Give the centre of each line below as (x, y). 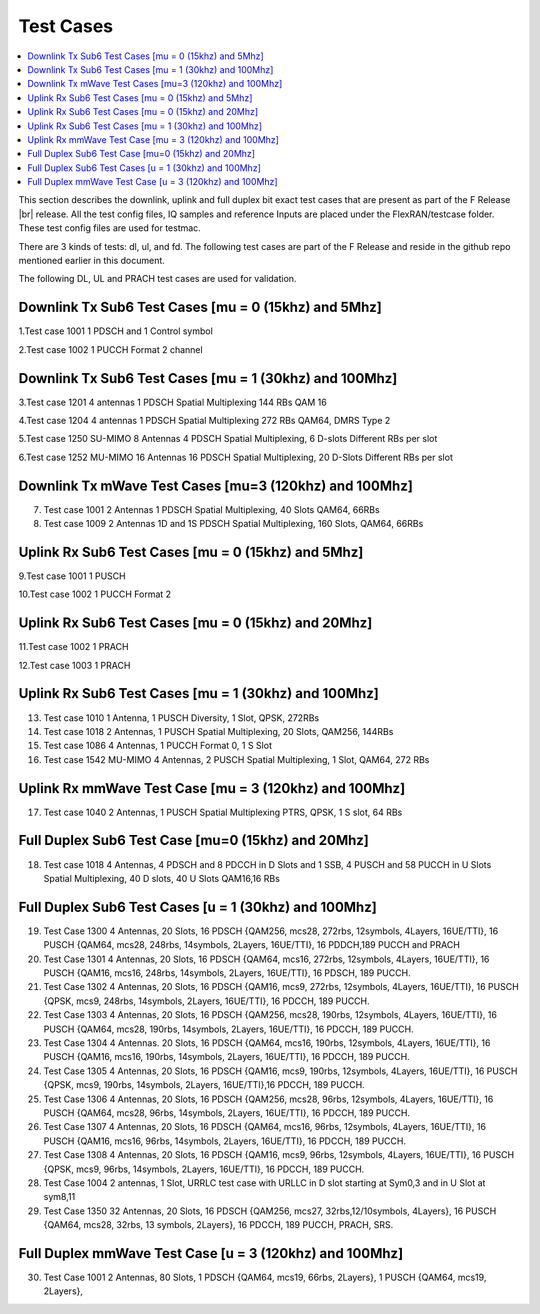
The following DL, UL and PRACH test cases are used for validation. (157, 279)
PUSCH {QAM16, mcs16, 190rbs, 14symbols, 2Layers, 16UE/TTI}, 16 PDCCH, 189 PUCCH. (226, 1057)
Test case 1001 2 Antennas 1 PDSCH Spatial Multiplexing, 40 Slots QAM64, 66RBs (211, 509)
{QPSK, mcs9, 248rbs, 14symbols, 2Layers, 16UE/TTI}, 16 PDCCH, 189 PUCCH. (206, 1001)
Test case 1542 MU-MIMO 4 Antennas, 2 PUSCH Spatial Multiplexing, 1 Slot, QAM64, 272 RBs (236, 759)
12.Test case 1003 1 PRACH (74, 665)
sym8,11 (59, 1197)
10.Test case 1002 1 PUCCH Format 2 (95, 594)
